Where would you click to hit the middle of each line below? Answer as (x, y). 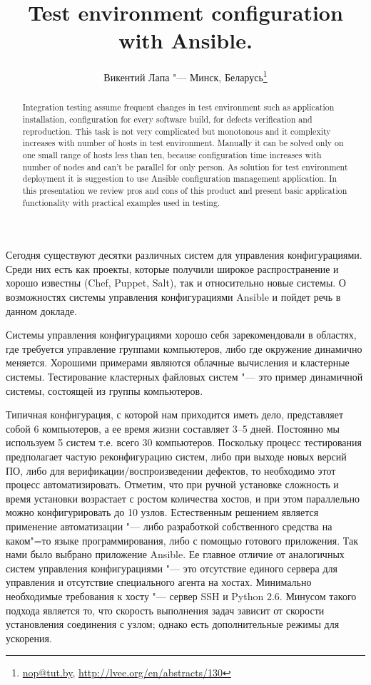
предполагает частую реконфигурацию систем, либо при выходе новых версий (176, 456)
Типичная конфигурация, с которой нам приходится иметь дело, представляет (175, 414)
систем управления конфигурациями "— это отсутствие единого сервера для (172, 568)
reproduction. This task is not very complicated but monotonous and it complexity (177, 131)
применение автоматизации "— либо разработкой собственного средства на (169, 526)
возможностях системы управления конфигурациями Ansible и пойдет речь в (173, 297)
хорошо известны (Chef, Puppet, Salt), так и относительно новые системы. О (176, 283)
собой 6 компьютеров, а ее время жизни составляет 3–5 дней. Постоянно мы (173, 428)
